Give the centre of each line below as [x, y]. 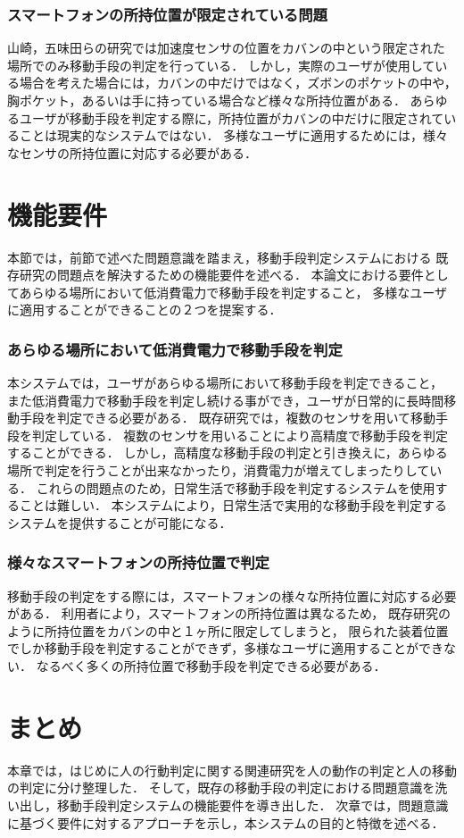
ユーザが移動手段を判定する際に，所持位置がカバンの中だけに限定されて [232, 117]
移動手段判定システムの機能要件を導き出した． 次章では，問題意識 [253, 804]
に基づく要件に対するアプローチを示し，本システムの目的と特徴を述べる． [226, 822]
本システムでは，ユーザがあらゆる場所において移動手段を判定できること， [225, 383]
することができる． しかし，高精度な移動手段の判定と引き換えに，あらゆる [228, 453]
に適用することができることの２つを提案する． [145, 310]
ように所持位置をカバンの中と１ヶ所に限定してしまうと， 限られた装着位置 [228, 630]
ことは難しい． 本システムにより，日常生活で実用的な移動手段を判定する [233, 505]
